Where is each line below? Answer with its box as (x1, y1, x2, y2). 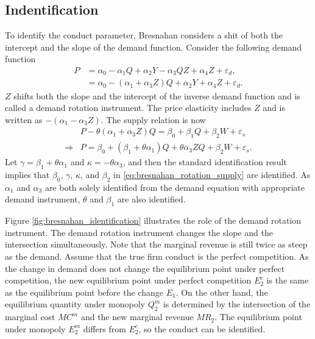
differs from (83, 322, 126, 335)
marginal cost (5, 310, 55, 323)
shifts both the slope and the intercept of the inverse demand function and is (13, 89, 300, 102)
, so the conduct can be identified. (138, 322, 266, 335)
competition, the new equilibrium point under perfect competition (5, 274, 252, 287)
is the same (266, 274, 309, 287)
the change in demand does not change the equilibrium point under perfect (5, 262, 285, 274)
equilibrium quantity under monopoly (5, 298, 145, 310)
